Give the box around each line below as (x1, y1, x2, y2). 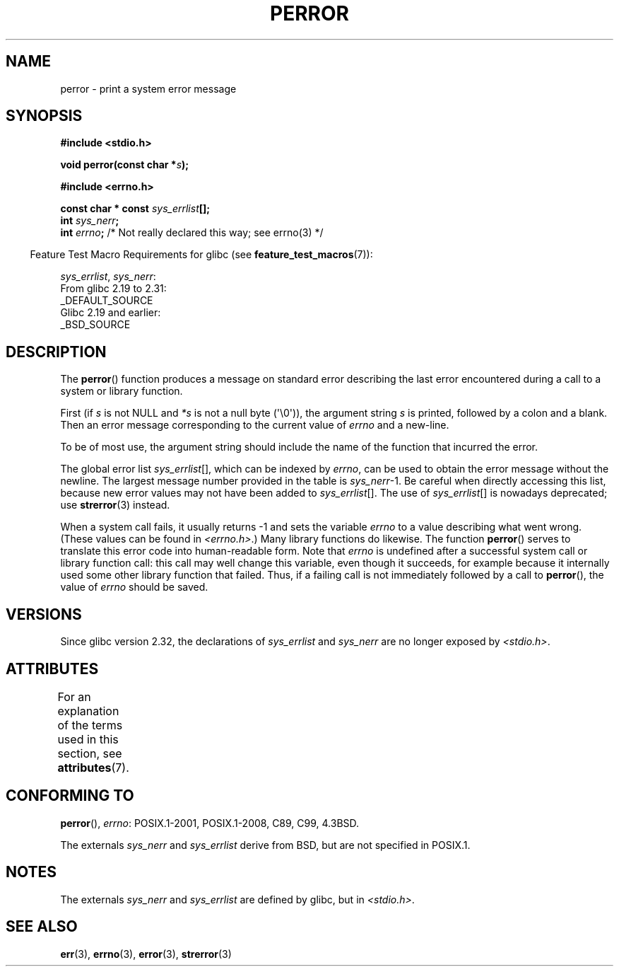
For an (57, 689, 91, 704)
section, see (57, 746, 122, 760)
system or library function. (60, 385, 183, 398)
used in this (57, 731, 119, 746)
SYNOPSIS (6, 107, 83, 125)
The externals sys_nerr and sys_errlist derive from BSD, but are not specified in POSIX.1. (60, 838, 471, 851)
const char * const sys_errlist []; (60, 202, 211, 215)
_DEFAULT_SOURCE (60, 294, 153, 307)
